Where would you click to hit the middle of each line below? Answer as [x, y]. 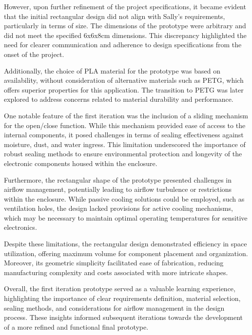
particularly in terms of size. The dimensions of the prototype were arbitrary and [125, 26]
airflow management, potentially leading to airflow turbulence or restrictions [118, 189]
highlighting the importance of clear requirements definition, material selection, [122, 298]
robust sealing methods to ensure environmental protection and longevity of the [123, 154]
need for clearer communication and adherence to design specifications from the [123, 45]
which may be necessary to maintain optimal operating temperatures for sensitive [126, 217]
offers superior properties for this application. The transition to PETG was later [124, 89]
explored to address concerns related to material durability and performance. [119, 99]
